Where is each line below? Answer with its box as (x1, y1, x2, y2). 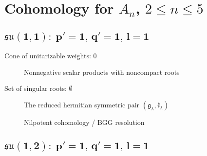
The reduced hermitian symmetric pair (24, 99, 140, 109)
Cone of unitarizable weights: (4, 51, 91, 61)
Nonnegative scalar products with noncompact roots (24, 67, 180, 77)
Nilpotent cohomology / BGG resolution (24, 117, 145, 127)
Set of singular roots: (4, 83, 67, 93)
